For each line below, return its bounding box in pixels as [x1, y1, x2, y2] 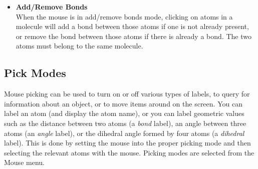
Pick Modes [4, 65, 66, 80]
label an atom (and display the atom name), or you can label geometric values [4, 108, 244, 118]
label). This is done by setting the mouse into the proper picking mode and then [4, 137, 251, 148]
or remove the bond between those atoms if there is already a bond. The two [16, 30, 251, 41]
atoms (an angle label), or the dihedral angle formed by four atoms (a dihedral [4, 127, 244, 138]
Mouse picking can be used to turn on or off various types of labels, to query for [4, 88, 250, 99]
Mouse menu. [4, 157, 45, 167]
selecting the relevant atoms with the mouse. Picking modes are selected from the [4, 147, 254, 157]
